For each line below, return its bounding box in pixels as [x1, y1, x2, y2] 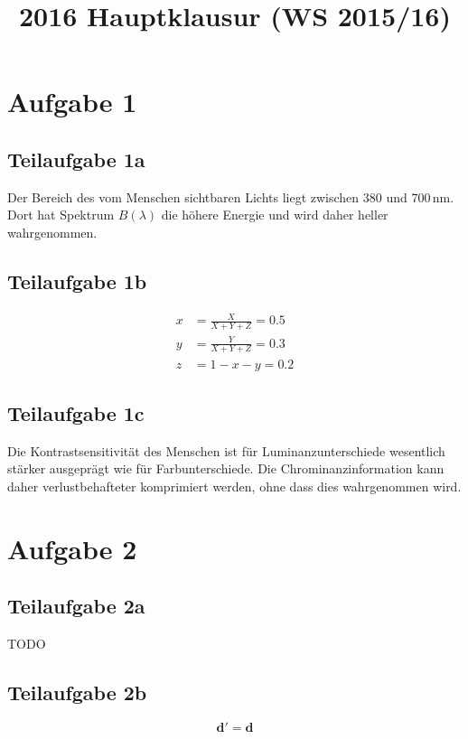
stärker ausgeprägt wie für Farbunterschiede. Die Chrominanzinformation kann [7, 459, 445, 478]
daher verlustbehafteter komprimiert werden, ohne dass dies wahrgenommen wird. [7, 476, 462, 495]
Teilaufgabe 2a [7, 592, 145, 620]
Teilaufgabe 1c [7, 398, 145, 426]
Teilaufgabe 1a [7, 145, 145, 173]
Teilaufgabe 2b [7, 678, 147, 706]
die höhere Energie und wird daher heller [161, 205, 388, 224]
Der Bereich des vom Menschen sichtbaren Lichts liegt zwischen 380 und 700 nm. [7, 187, 454, 206]
